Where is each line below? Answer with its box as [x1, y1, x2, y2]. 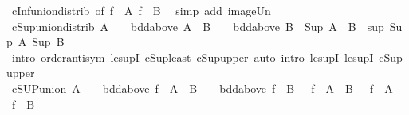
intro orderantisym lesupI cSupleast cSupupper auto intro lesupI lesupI [11, 48, 374, 65]
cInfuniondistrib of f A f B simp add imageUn [11, 2, 271, 18]
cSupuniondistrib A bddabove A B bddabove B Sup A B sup [11, 17, 384, 34]
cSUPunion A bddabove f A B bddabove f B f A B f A [11, 79, 393, 96]
